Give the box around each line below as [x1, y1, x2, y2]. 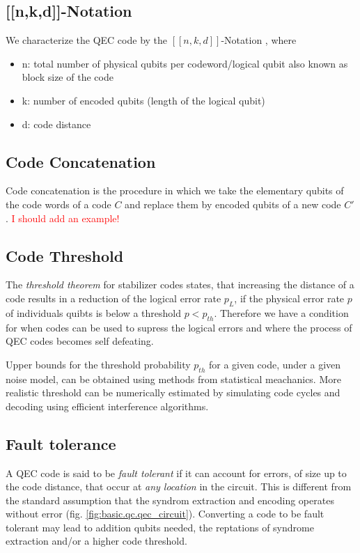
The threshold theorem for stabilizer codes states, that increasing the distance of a [6, 277, 354, 292]
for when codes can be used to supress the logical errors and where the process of [6, 320, 352, 334]
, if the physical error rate [234, 290, 345, 305]
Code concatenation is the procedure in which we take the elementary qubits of [6, 183, 344, 198]
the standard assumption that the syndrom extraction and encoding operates [6, 492, 334, 507]
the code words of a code [6, 196, 111, 211]
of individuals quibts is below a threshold [6, 305, 181, 320]
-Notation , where [221, 33, 297, 47]
